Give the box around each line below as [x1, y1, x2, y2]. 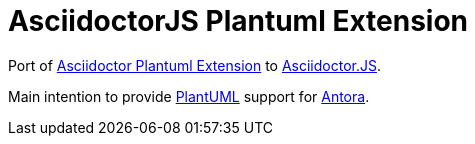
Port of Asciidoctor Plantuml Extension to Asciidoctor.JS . [8, 56, 382, 74]
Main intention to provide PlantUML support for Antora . [8, 87, 370, 105]
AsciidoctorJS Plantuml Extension [8, 4, 469, 38]
